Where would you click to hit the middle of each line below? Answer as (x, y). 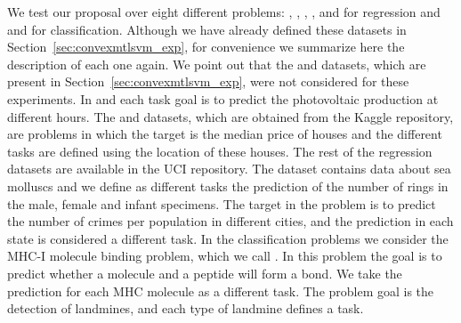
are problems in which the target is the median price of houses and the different (225, 134)
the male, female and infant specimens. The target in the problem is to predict (222, 203)
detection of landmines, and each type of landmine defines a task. (186, 308)
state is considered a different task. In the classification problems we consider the (228, 238)
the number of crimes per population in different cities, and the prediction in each (230, 221)
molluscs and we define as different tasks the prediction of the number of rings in (228, 186)
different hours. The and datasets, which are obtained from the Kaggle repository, (230, 116)
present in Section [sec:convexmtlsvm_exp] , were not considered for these (208, 81)
